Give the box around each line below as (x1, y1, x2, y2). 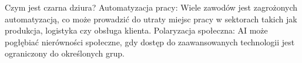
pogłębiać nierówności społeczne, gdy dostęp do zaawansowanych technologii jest (5, 35, 295, 48)
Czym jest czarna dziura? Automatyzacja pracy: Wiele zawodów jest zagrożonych (5, 1, 298, 13)
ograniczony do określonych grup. (5, 47, 125, 59)
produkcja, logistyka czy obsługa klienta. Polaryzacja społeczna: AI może (5, 24, 268, 37)
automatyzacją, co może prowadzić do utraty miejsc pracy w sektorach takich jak (5, 12, 297, 25)
